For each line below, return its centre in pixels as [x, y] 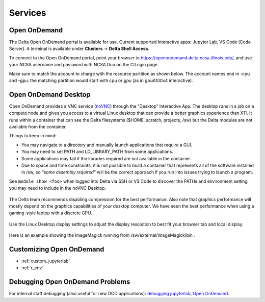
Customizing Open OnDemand [57, 249]
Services [28, 13]
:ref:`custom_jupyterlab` [46, 261]
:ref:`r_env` [32, 268]
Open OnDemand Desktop [50, 94]
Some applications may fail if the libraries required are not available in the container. [106, 158]
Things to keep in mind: [33, 136]
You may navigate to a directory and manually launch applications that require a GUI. [107, 145]
